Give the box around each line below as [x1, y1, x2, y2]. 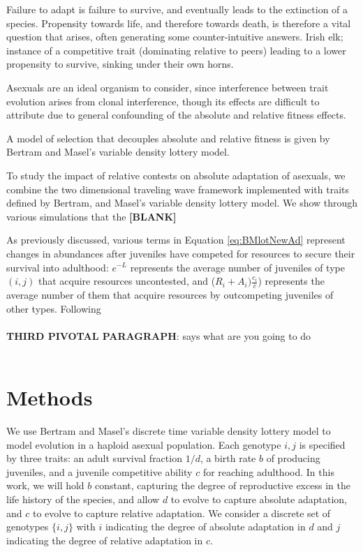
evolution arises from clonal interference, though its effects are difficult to [6, 94, 320, 108]
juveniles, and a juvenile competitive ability [6, 464, 193, 479]
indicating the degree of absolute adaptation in [105, 519, 306, 534]
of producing [266, 451, 320, 465]
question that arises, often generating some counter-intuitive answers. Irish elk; [6, 29, 343, 44]
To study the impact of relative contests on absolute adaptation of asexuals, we [6, 167, 346, 182]
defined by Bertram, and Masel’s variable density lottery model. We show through [6, 195, 358, 210]
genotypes [6, 519, 49, 534]
